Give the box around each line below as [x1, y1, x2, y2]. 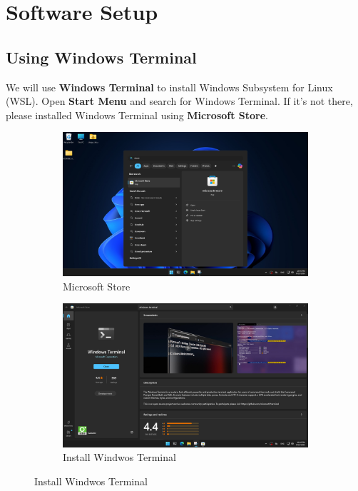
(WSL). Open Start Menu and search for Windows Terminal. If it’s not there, [6, 93, 353, 108]
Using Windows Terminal [6, 46, 197, 68]
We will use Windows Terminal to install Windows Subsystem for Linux [6, 79, 333, 94]
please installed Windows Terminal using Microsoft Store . [6, 107, 269, 122]
